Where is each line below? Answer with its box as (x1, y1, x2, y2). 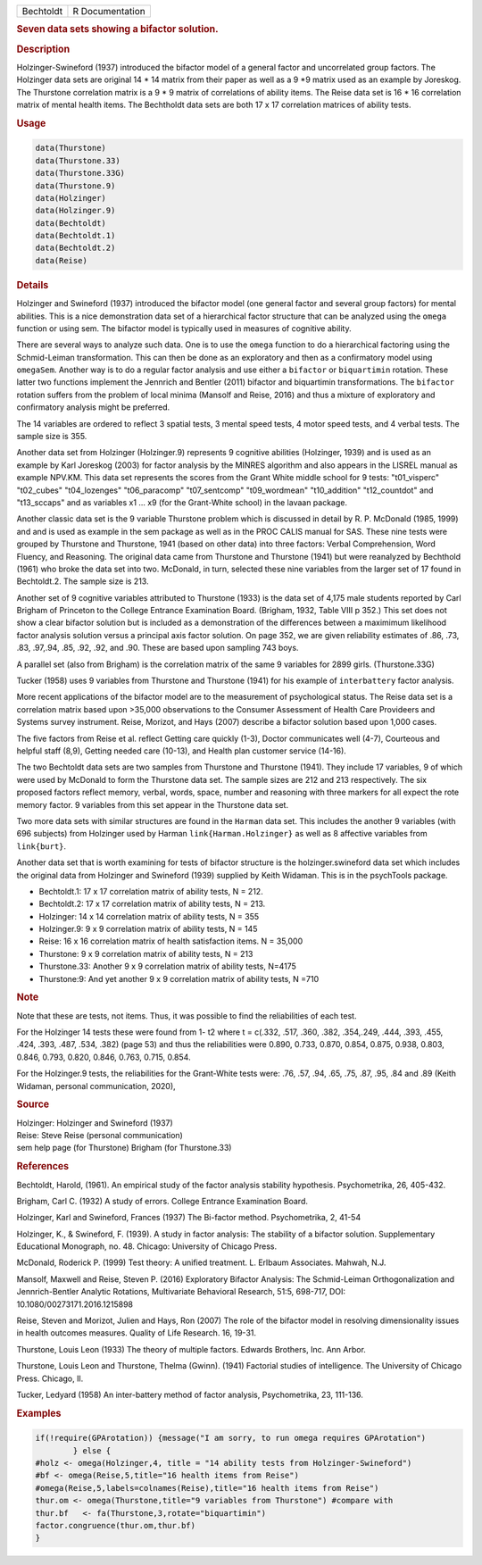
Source (16, 1098, 50, 1111)
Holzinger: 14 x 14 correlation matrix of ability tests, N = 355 (38, 911, 260, 921)
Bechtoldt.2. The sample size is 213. (16, 576, 149, 587)
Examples (16, 1407, 62, 1419)
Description (16, 43, 71, 55)
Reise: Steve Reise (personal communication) (16, 1130, 183, 1141)
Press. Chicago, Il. (16, 1373, 84, 1384)
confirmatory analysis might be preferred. (16, 402, 170, 412)
